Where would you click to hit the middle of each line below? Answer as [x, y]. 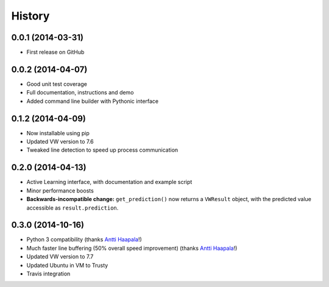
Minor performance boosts [60, 190]
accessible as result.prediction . [73, 208]
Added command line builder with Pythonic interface [93, 101]
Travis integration [48, 274]
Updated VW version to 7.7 [60, 257]
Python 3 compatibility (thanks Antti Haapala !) [84, 239]
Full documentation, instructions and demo [80, 93]
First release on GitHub [55, 52]
